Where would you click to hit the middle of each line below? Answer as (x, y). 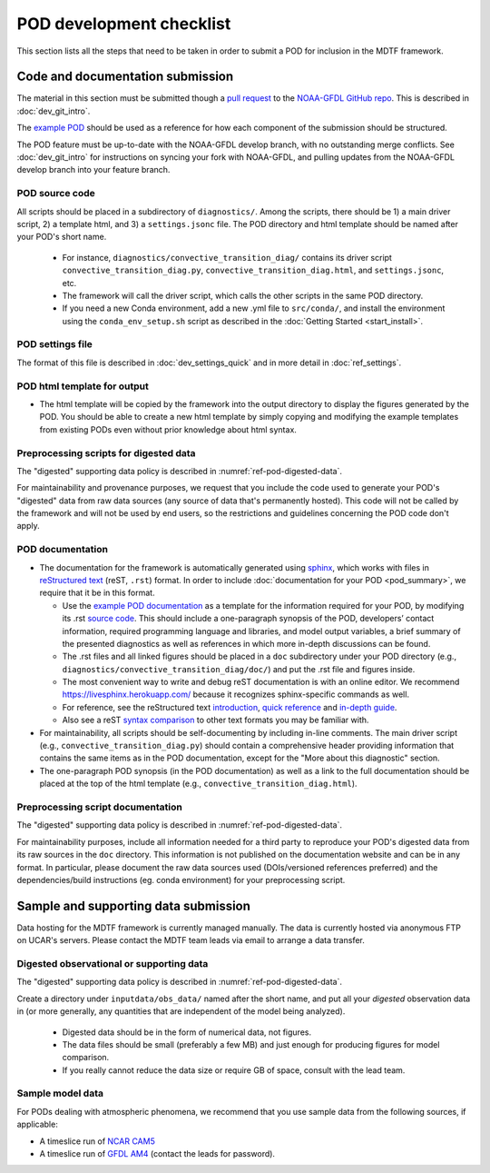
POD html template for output (83, 386)
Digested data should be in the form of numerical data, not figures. (187, 1032)
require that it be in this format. (97, 593)
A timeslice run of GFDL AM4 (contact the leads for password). (157, 1154)
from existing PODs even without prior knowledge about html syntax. (168, 429)
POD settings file (54, 344)
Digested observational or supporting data (113, 963)
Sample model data (60, 1093)
